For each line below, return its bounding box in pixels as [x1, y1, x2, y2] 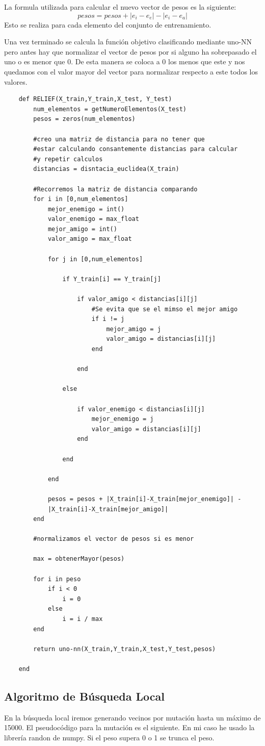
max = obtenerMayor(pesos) [33, 555, 125, 563]
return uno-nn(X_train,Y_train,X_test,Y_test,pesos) [33, 645, 216, 653]
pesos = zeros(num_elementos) [33, 115, 136, 123]
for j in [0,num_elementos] [47, 255, 143, 263]
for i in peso [33, 575, 81, 583]
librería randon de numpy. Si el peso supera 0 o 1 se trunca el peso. [4, 732, 215, 742]
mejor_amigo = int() [47, 225, 117, 233]
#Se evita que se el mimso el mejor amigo [91, 305, 238, 313]
